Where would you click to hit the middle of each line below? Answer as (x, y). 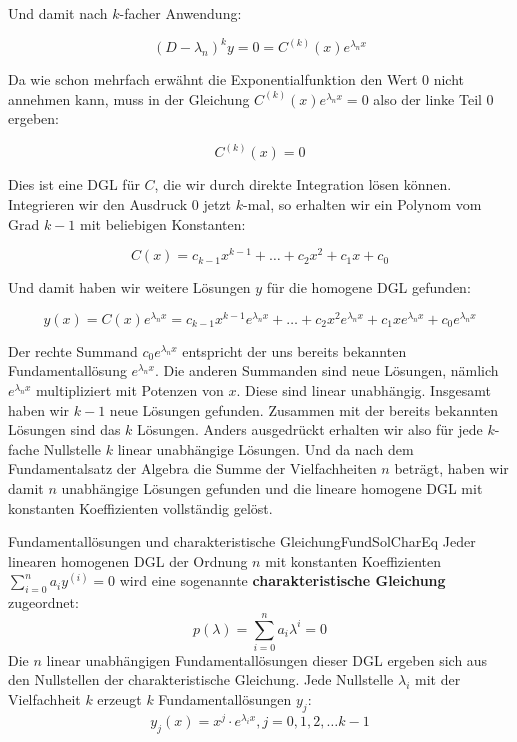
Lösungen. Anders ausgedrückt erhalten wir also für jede (310, 429)
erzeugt (119, 699)
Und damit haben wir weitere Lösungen (129, 287)
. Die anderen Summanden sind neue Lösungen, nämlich (326, 370)
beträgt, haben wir (451, 468)
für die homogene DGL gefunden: (368, 287)
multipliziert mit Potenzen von (130, 390)
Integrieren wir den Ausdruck (98, 203)
